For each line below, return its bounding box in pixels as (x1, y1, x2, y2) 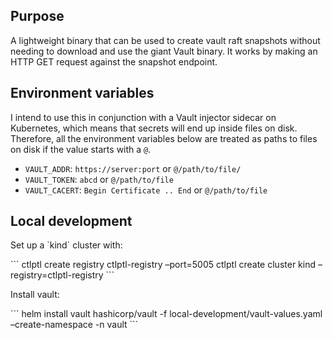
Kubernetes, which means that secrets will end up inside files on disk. (10, 122, 298, 134)
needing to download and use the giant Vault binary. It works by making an (10, 45, 318, 57)
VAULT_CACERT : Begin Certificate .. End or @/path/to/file (24, 184, 268, 196)
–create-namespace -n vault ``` (10, 319, 139, 331)
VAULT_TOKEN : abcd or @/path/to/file (24, 173, 174, 185)
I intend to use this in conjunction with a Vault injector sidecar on (10, 111, 277, 123)
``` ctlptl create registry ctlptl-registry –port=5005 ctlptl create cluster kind (10, 259, 317, 271)
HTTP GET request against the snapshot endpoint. (10, 55, 218, 68)
